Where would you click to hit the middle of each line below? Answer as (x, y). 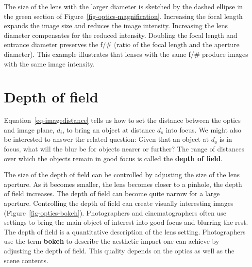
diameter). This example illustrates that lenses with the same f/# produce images (126, 54)
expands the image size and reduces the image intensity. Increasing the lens (116, 25)
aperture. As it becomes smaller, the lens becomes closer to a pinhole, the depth (123, 184)
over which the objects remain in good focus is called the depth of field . (113, 158)
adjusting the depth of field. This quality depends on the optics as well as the (119, 250)
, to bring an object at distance (109, 129)
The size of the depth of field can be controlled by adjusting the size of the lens (122, 175)
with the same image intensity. (49, 63)
